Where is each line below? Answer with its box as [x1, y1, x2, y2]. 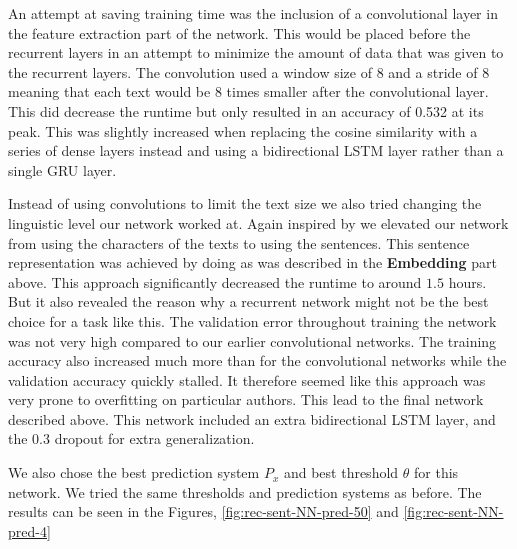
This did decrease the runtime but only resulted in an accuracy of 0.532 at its [8, 100, 484, 121]
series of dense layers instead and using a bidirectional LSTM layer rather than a [8, 140, 504, 161]
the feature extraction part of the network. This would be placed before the [8, 22, 471, 43]
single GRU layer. [8, 159, 117, 180]
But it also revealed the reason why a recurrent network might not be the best [8, 291, 489, 312]
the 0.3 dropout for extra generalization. [8, 428, 255, 449]
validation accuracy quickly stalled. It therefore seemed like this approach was [8, 369, 486, 390]
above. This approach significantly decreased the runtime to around [8, 271, 422, 292]
